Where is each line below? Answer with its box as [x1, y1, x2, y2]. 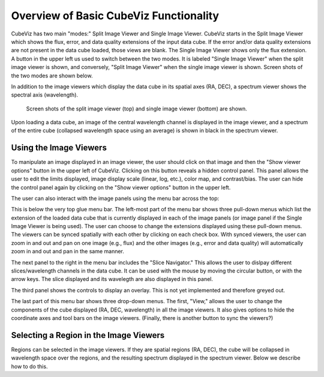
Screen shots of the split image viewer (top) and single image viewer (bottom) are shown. [26, 105, 247, 112]
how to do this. [11, 363, 48, 370]
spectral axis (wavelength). [11, 91, 78, 98]
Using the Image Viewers [11, 143, 107, 153]
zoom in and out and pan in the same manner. [11, 248, 124, 255]
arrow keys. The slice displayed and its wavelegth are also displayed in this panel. [11, 276, 213, 283]
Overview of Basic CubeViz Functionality [11, 9, 219, 22]
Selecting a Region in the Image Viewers [11, 330, 165, 340]
